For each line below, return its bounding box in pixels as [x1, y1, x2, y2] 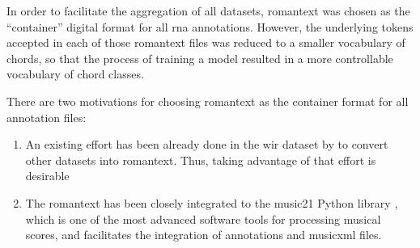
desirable [25, 167, 70, 184]
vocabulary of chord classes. [6, 65, 144, 82]
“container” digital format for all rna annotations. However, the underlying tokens [6, 18, 414, 35]
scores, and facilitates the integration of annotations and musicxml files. [25, 226, 382, 243]
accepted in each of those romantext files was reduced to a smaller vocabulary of [6, 34, 405, 51]
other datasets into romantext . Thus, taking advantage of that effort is [25, 151, 376, 168]
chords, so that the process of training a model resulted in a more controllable [6, 49, 393, 66]
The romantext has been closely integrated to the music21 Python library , [25, 194, 398, 211]
